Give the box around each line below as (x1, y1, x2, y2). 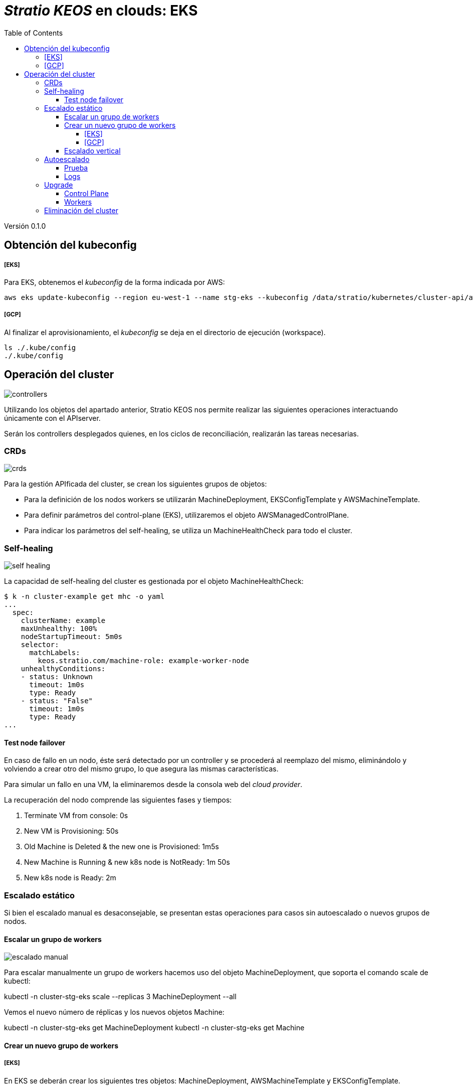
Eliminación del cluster (44, 206, 118, 215)
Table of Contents (4, 28, 63, 37)
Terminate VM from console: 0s (24, 811, 128, 820)
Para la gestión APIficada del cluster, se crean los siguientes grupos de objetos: (4, 480, 267, 489)
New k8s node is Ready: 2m (24, 873, 116, 882)
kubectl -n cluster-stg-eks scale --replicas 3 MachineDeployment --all (4, 992, 237, 1001)
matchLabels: (29, 649, 80, 657)
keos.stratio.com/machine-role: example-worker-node (38, 657, 249, 665)
